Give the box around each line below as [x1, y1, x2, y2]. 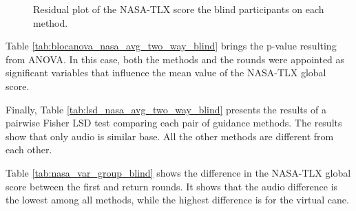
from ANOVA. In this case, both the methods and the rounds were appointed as [6, 52, 345, 66]
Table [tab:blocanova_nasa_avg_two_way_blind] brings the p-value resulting [6, 38, 337, 53]
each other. [6, 142, 52, 157]
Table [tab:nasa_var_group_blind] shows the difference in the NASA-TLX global [6, 165, 351, 179]
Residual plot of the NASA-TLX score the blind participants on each [33, 2, 324, 16]
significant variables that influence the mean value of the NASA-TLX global [6, 65, 326, 80]
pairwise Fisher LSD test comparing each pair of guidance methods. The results [6, 115, 342, 130]
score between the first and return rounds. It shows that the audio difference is [6, 179, 338, 193]
